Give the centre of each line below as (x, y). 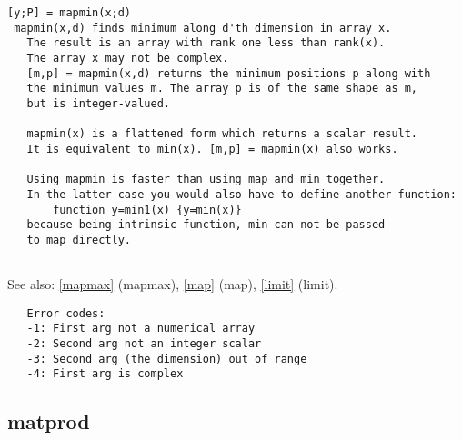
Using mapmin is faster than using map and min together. (206, 180)
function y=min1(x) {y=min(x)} (147, 210)
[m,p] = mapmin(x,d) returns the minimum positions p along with (229, 73)
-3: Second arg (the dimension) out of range (167, 359)
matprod (49, 421)
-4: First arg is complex (105, 374)
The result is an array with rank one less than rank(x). (206, 43)
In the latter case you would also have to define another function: (241, 194)
